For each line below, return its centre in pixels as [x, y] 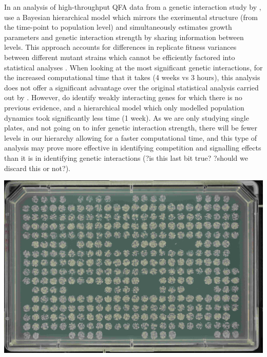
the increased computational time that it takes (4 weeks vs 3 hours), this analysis [132, 77]
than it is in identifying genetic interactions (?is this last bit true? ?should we [126, 157]
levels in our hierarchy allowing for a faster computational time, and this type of [130, 137]
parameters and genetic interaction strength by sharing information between [124, 37]
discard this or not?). [37, 168]
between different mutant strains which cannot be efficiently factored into [120, 57]
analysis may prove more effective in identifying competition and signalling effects [133, 148]
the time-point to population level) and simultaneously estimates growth [118, 27]
